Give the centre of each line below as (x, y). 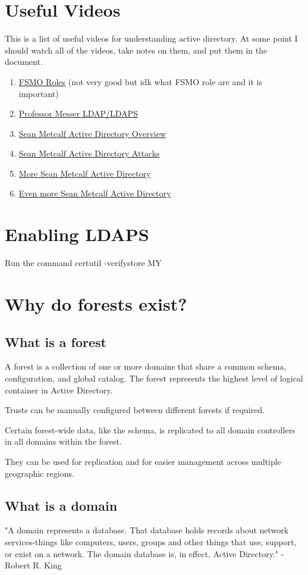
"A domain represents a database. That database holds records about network (147, 530)
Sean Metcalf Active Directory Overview (92, 133)
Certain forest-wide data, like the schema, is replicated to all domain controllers (150, 429)
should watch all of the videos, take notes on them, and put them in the (136, 50)
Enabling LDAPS (77, 234)
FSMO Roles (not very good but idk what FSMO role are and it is (141, 81)
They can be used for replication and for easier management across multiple (143, 461)
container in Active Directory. (59, 390)
